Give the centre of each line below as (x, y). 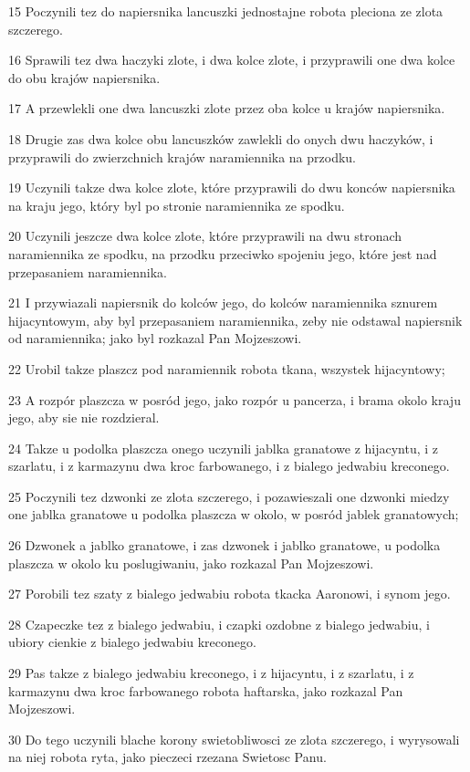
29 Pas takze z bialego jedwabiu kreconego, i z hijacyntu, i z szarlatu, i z (211, 673)
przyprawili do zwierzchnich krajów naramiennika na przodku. (183, 156)
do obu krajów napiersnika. (84, 77)
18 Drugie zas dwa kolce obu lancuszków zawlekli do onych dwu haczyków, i (221, 138)
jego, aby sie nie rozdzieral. (84, 417)
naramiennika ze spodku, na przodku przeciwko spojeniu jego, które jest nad (223, 253)
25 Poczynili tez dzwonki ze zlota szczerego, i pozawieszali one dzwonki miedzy (229, 496)
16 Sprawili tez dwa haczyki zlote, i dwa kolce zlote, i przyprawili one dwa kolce (232, 60)
